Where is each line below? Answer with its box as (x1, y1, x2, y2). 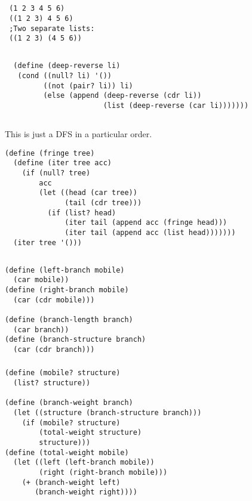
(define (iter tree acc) (13, 159, 112, 168)
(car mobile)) (13, 276, 69, 284)
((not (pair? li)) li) (43, 81, 133, 90)
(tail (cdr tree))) (64, 198, 142, 207)
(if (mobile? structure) (21, 418, 121, 427)
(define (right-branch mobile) (5, 285, 129, 294)
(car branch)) (13, 325, 69, 334)
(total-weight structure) (39, 428, 142, 437)
